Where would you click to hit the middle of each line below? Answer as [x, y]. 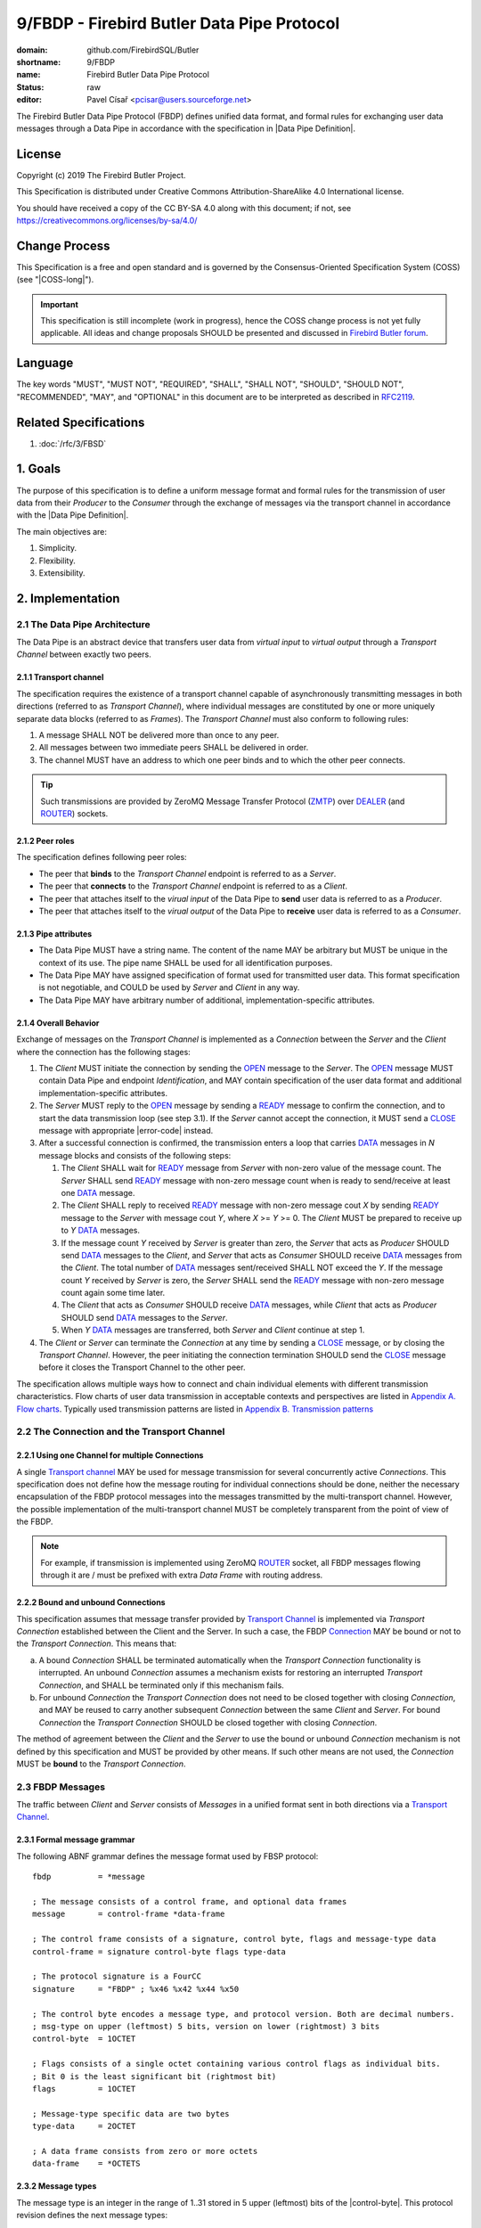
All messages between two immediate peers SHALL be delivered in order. [174, 748]
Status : [30, 87]
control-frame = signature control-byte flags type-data [159, 1951]
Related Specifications [81, 422]
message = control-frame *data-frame [129, 1914]
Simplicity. [58, 548]
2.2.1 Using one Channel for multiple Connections [110, 1455]
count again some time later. [113, 1293]
